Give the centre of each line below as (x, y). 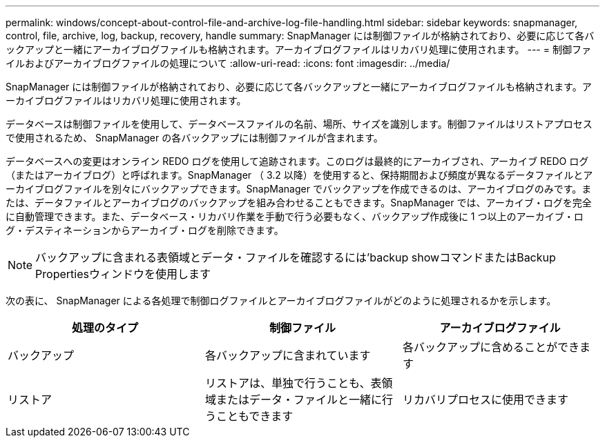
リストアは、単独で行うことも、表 (293, 383)
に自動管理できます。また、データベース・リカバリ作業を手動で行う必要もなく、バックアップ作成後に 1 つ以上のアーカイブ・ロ (295, 216)
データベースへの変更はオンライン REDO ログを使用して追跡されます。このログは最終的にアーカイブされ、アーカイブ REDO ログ (297, 161)
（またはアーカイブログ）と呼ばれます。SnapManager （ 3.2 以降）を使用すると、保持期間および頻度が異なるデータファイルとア (299, 175)
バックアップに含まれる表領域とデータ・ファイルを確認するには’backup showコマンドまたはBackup (296, 257)
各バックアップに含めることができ (491, 347)
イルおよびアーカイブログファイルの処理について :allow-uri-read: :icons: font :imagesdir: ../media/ (228, 63)
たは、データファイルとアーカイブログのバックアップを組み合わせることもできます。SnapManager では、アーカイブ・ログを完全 (299, 203)
